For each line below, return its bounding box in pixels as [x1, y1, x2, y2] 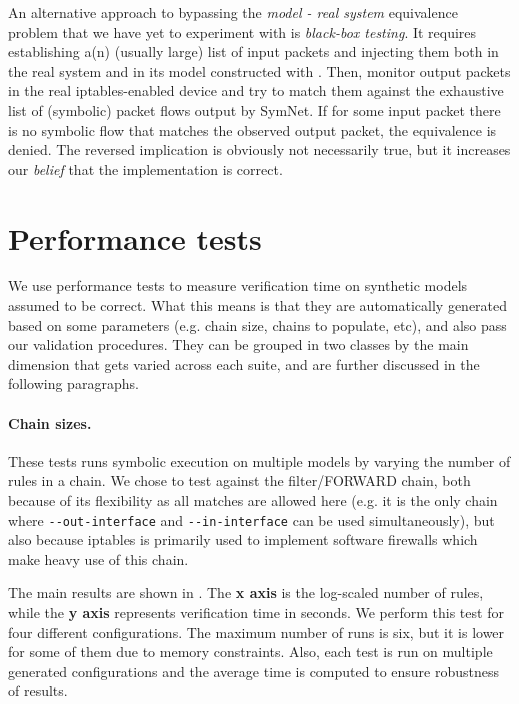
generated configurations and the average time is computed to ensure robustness [8, 660, 500, 681]
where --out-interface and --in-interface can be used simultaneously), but [8, 509, 495, 530]
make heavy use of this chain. [8, 548, 189, 569]
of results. [8, 680, 68, 701]
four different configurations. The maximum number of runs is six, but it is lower [8, 621, 505, 642]
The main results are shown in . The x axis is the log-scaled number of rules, [8, 582, 484, 603]
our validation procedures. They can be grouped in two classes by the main [8, 334, 469, 355]
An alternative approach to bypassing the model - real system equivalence [8, 2, 458, 22]
